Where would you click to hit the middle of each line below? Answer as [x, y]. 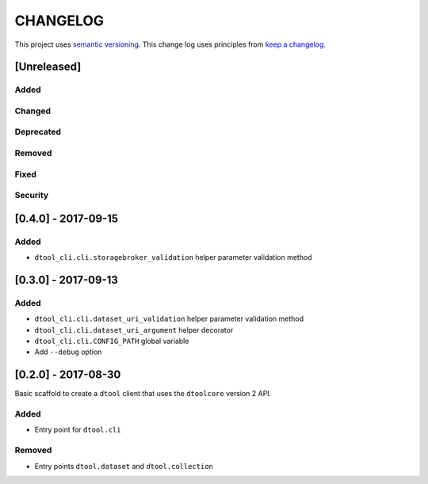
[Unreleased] [48, 67]
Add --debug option [68, 352]
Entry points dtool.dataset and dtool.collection [124, 466]
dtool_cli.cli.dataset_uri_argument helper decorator [134, 330]
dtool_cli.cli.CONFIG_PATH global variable [112, 341]
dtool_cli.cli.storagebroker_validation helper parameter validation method [173, 257]
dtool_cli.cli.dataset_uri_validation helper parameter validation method [169, 319]
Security [32, 196]
